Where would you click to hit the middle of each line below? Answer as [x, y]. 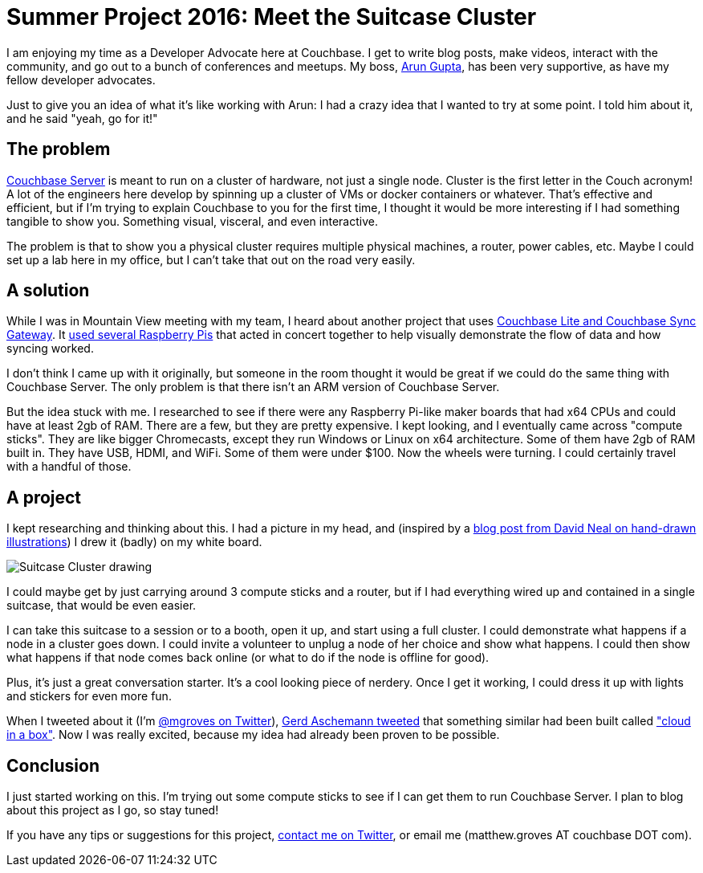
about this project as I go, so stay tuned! [113, 810]
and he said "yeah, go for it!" [82, 118]
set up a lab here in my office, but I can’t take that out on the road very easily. [211, 259]
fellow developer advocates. [81, 80]
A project [44, 497]
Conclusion [53, 765]
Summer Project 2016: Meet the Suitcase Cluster [272, 17]
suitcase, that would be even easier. [102, 606]
